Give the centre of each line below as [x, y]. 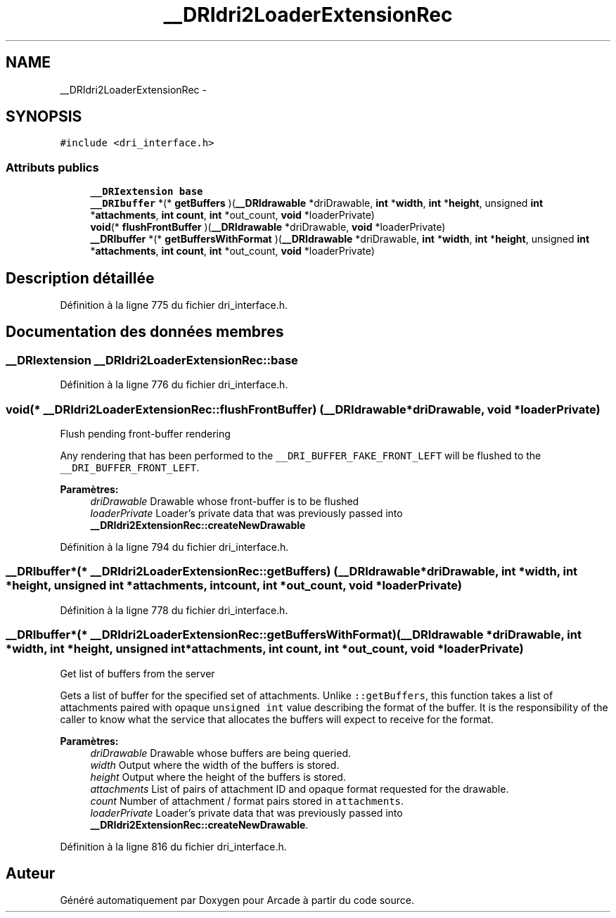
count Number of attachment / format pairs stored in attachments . [247, 801]
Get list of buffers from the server [137, 673]
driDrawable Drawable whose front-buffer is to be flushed [225, 501]
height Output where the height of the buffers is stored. [218, 777]
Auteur [31, 873]
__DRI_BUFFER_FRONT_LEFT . [130, 467]
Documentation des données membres [145, 332]
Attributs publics [52, 167]
